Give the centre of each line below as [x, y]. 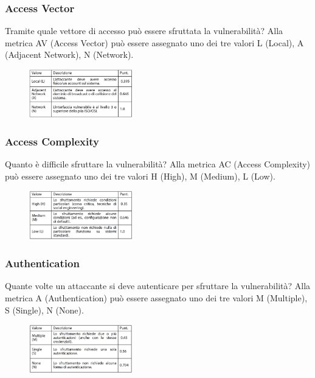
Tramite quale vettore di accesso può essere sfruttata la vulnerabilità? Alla [144, 31]
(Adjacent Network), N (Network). [69, 54]
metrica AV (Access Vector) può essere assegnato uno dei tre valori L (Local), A [154, 42]
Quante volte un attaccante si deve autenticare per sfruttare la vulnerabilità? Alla [158, 286]
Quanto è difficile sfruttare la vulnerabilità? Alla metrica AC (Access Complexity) [158, 163]
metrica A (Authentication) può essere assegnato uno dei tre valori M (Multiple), [156, 297]
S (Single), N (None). [44, 310]
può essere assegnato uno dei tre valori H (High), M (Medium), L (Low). [140, 176]
